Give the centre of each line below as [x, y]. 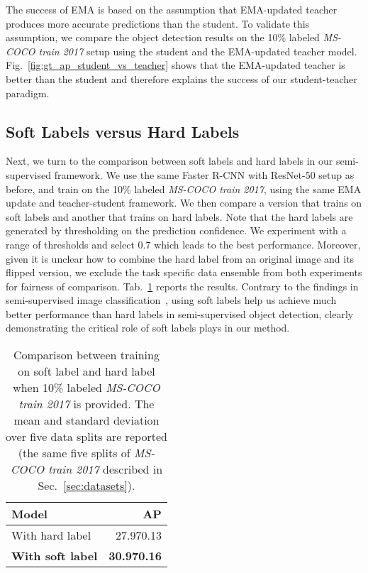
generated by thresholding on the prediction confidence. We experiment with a [176, 230]
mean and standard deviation [87, 420]
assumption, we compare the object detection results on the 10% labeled [163, 37]
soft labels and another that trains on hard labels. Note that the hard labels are [179, 216]
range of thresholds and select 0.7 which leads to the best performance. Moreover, [183, 244]
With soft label [55, 556]
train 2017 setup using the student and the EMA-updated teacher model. [198, 51]
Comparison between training [86, 355]
